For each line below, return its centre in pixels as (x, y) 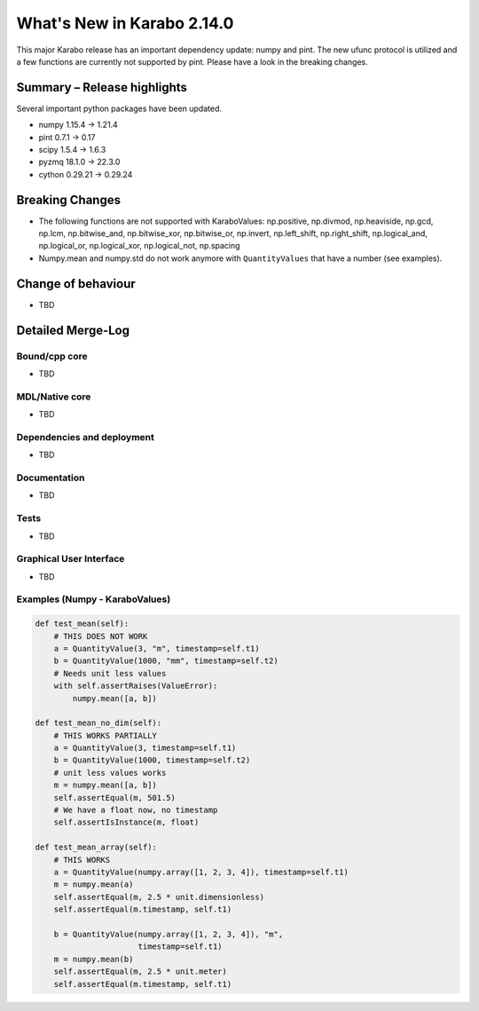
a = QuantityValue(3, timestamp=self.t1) (145, 748)
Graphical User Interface (71, 559)
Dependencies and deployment (85, 437)
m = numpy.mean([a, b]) (105, 785)
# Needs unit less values (110, 673)
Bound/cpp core (52, 356)
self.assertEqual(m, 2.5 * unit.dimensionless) (159, 897)
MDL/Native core (54, 397)
